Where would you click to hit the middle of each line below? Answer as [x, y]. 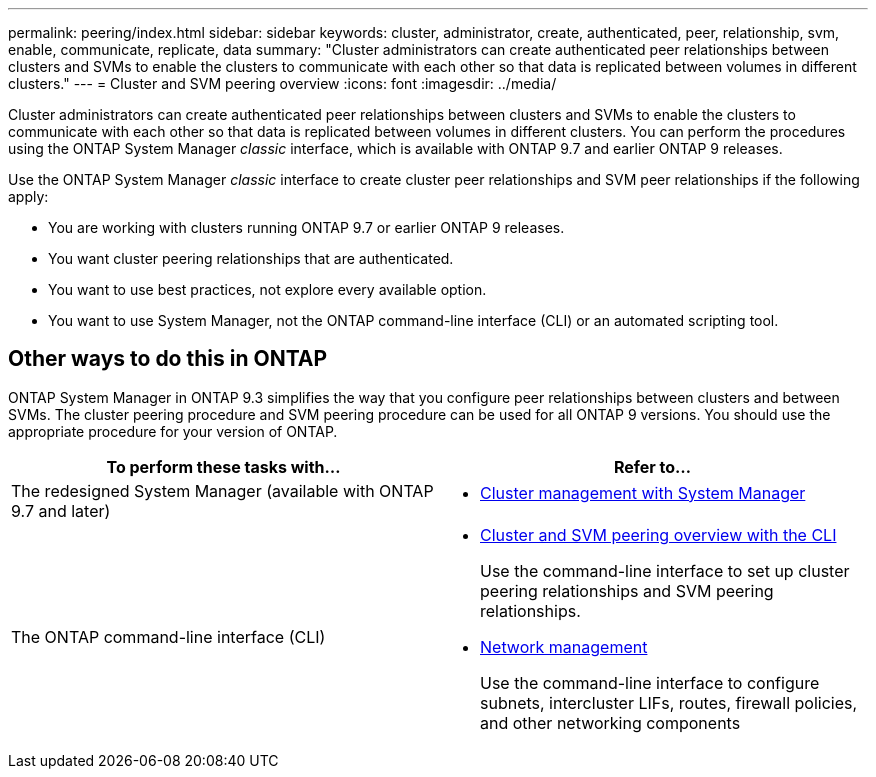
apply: [28, 196]
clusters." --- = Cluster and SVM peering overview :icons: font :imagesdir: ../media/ [282, 83]
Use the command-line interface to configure [650, 682]
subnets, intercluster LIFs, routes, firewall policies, [669, 702]
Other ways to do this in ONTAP [168, 359]
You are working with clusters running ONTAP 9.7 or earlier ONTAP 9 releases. [306, 227]
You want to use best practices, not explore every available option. [267, 289]
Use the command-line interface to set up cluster [665, 570]
